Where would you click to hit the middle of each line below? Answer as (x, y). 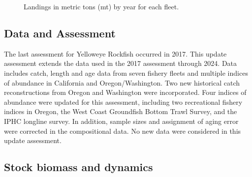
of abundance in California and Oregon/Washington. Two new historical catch (122, 82)
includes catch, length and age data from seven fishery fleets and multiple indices (126, 73)
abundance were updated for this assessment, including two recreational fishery (123, 102)
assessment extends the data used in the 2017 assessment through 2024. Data (121, 63)
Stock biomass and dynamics (79, 167)
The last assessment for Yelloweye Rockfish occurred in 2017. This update (115, 53)
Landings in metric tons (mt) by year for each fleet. (101, 6)
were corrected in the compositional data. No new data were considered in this (123, 131)
